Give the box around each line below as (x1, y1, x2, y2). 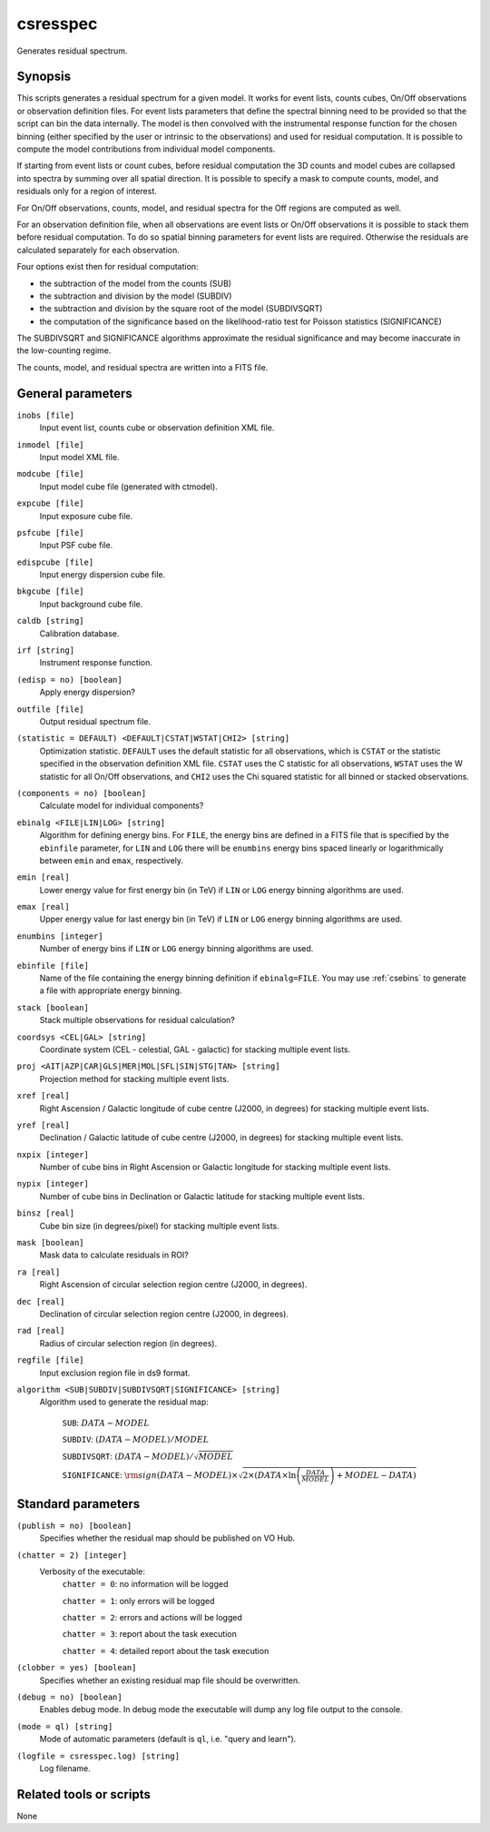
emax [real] (16, 901, 70, 912)
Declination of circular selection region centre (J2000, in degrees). (39, 1308, 289, 1319)
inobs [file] (16, 409, 75, 420)
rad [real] (16, 1325, 65, 1336)
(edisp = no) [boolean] (16, 675, 122, 685)
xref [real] (16, 1090, 70, 1101)
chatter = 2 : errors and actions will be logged (62, 1612, 242, 1623)
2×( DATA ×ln (242, 1471, 297, 1481)
